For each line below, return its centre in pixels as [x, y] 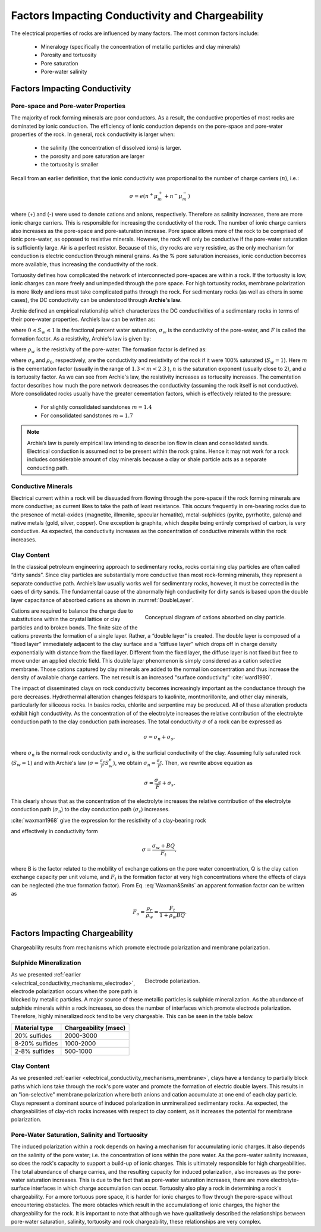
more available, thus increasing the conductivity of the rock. [84, 264]
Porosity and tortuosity [69, 55]
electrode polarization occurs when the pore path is [74, 991]
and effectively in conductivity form [54, 831]
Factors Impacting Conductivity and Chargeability [137, 15]
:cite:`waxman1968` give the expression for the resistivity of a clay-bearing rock [108, 820]
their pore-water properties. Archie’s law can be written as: [83, 319]
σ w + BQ [163, 847]
